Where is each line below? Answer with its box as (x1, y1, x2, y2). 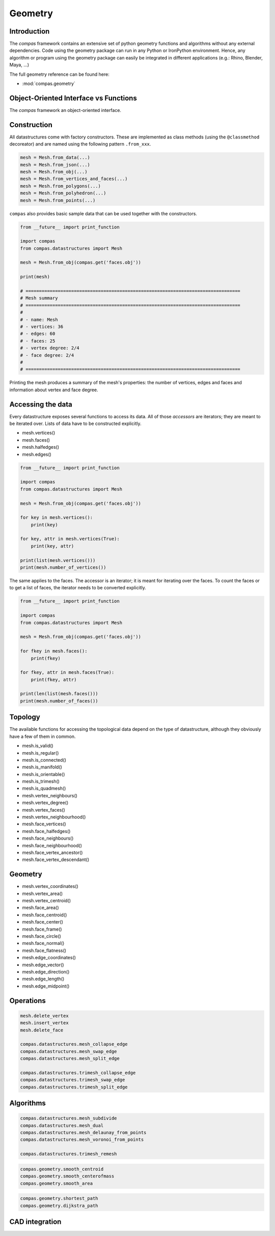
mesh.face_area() (22, 905, 59, 911)
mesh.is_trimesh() (22, 779, 60, 785)
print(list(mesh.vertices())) (20, 557, 96, 563)
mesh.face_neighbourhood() (22, 842, 82, 848)
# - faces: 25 (20, 338, 56, 343)
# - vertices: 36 (20, 324, 64, 329)
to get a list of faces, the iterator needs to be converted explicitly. (9, 585, 146, 591)
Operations (9, 996, 46, 1005)
